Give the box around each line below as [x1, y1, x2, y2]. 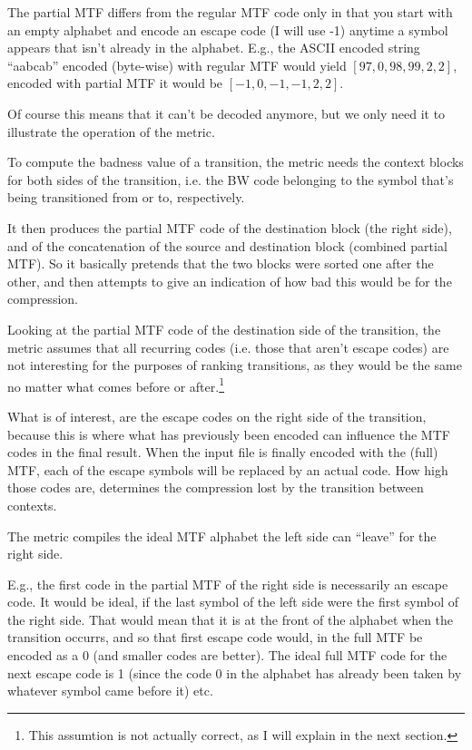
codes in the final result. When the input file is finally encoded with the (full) [7, 443, 438, 462]
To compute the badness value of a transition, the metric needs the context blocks [7, 152, 464, 171]
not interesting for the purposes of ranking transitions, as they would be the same [7, 356, 462, 375]
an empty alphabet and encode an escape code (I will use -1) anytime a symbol [7, 20, 448, 39]
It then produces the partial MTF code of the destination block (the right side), [7, 218, 452, 237]
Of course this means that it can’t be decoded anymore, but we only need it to [7, 103, 446, 122]
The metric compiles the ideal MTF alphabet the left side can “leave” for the [7, 526, 437, 545]
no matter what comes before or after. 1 [7, 374, 224, 395]
